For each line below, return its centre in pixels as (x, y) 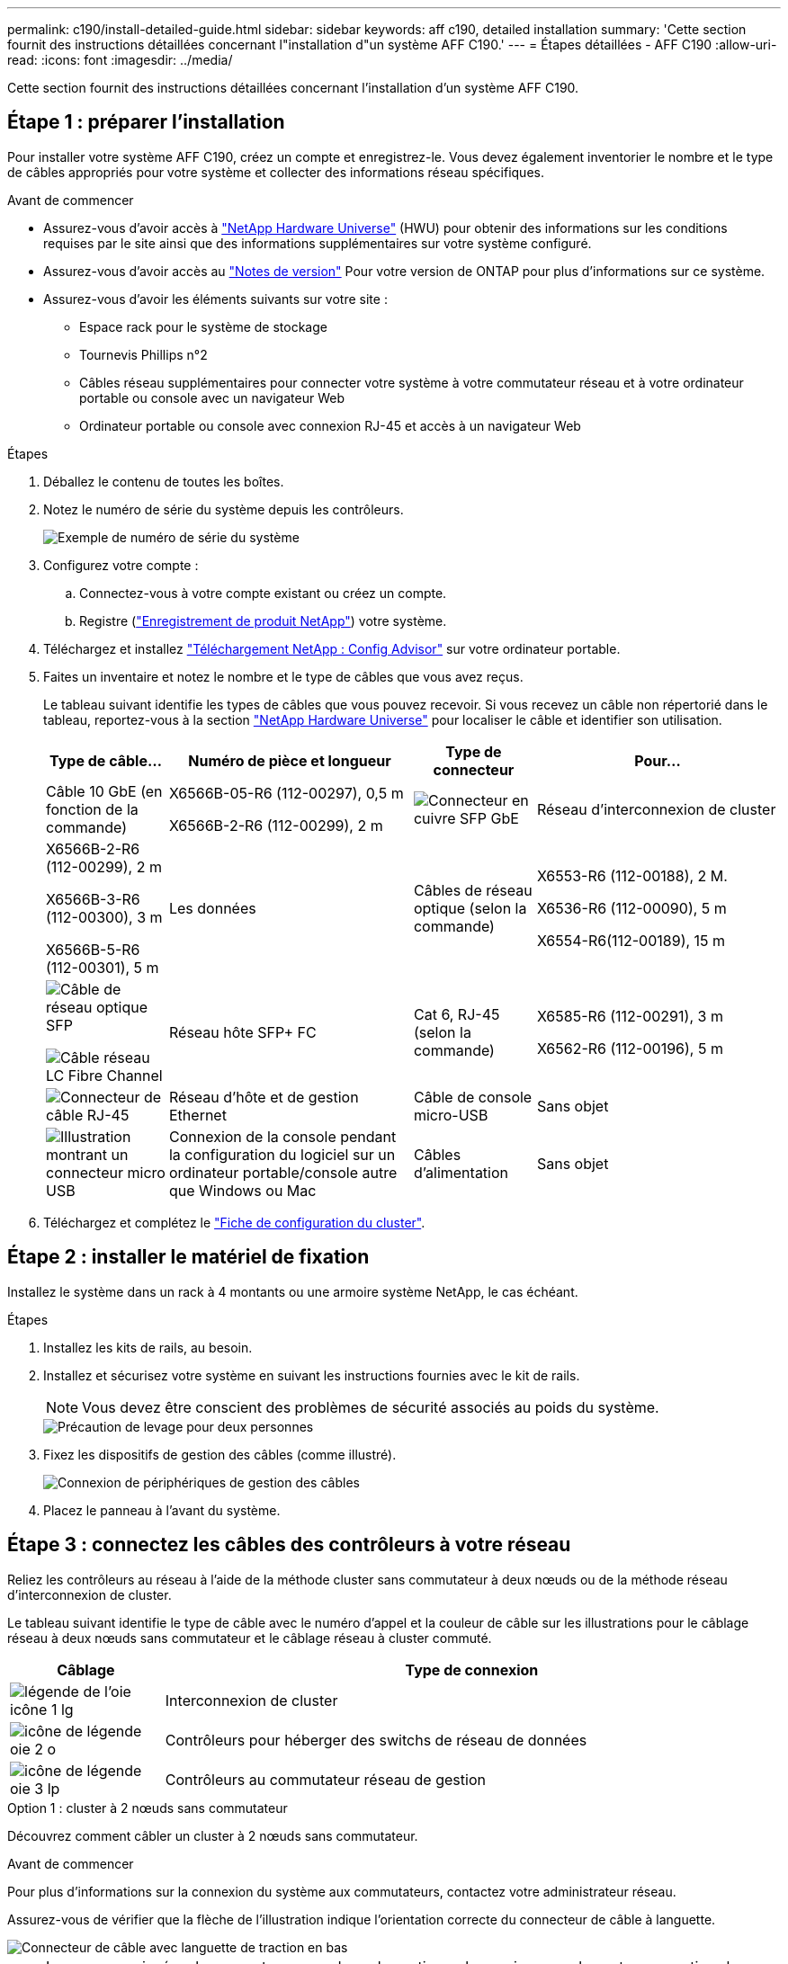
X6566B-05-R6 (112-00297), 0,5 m (286, 793)
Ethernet (197, 1115)
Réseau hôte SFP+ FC (242, 1032)
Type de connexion (472, 1669)
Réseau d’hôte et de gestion (264, 1097)
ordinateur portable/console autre (283, 1172)
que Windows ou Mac (242, 1190)
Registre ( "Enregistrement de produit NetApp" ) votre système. (263, 620)
